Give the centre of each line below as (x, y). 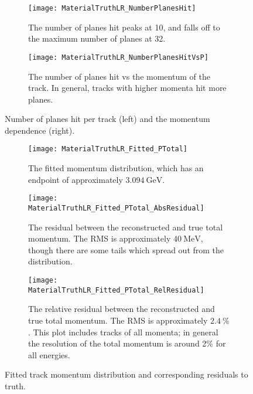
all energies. (49, 354)
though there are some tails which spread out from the (126, 249)
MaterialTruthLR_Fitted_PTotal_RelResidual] (116, 290)
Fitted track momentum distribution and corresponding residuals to (126, 374)
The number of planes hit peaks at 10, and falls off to (124, 27)
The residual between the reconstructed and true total (126, 227)
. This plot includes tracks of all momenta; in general (123, 332)
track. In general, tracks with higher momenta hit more (127, 88)
